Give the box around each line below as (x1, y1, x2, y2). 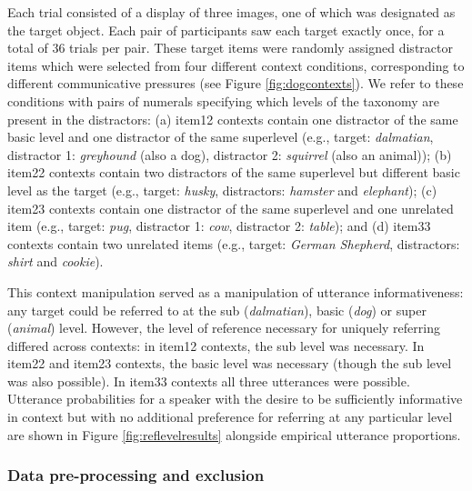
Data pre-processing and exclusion (7, 464, 265, 486)
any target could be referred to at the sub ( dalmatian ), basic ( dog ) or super (7, 300, 427, 319)
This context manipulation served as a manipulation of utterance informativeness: (7, 282, 464, 301)
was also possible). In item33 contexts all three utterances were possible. (7, 371, 410, 390)
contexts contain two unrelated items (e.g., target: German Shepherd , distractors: (7, 234, 460, 253)
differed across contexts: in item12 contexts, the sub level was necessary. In (7, 336, 425, 355)
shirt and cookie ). (7, 252, 104, 271)
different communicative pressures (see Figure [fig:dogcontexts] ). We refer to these (7, 74, 464, 93)
